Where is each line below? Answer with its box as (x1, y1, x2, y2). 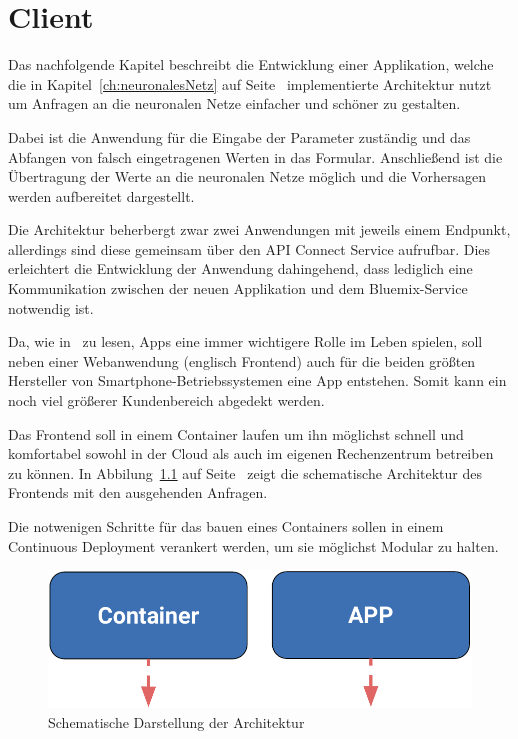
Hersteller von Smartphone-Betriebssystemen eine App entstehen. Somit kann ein (8, 370, 507, 391)
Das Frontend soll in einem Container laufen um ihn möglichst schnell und (8, 423, 464, 444)
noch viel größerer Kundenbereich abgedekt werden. (8, 390, 325, 411)
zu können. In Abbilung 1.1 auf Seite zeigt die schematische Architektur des (8, 462, 482, 483)
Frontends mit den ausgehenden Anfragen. (8, 482, 268, 503)
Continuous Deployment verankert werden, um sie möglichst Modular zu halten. (8, 535, 499, 556)
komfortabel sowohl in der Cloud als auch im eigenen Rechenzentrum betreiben (8, 443, 494, 464)
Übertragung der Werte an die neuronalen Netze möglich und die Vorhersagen (8, 166, 486, 187)
